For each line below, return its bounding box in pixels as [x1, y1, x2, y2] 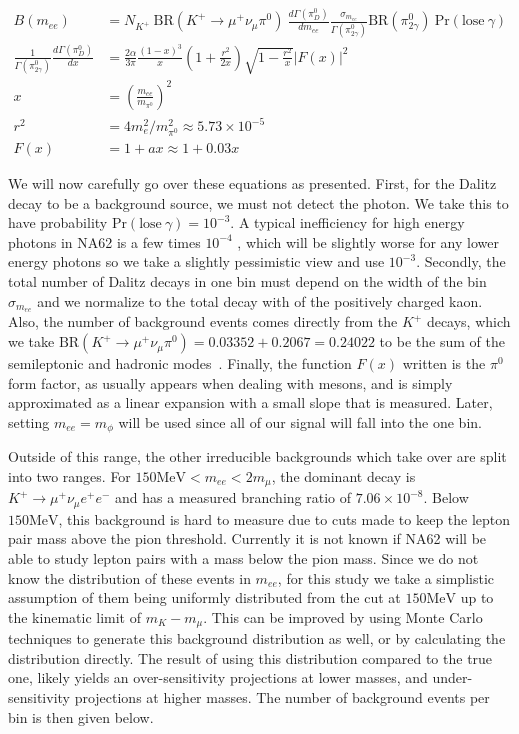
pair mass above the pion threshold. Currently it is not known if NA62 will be [8, 528, 487, 549]
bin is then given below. [8, 706, 154, 727]
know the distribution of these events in [8, 567, 251, 588]
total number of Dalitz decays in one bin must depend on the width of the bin [8, 271, 487, 292]
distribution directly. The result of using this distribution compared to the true [8, 647, 493, 668]
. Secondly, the [416, 251, 506, 272]
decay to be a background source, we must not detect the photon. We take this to [8, 192, 509, 213]
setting [8, 411, 50, 432]
